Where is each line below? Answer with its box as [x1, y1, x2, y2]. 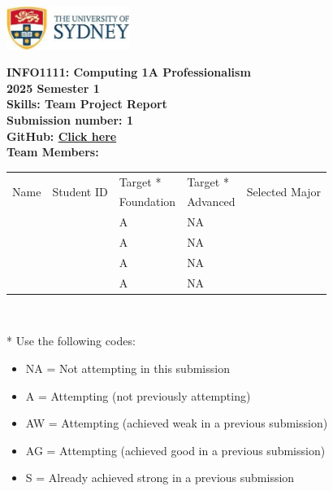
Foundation [119, 193, 176, 210]
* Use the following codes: [6, 332, 136, 349]
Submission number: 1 [6, 111, 133, 128]
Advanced [187, 193, 236, 210]
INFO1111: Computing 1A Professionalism [6, 64, 251, 81]
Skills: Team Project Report [6, 95, 167, 112]
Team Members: [6, 143, 99, 160]
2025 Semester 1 [6, 79, 100, 96]
